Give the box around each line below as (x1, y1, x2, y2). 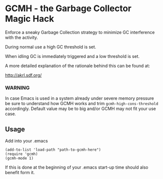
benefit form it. (5, 170, 35, 176)
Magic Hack (5, 13, 54, 24)
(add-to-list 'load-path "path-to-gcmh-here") (5, 147, 101, 152)
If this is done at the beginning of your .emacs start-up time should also (5, 164, 148, 170)
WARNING (5, 84, 30, 91)
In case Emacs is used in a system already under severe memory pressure (5, 95, 154, 101)
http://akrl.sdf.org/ (5, 72, 42, 78)
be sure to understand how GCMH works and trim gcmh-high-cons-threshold (5, 101, 159, 107)
